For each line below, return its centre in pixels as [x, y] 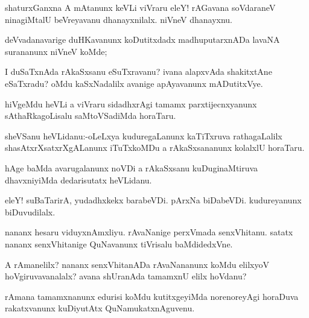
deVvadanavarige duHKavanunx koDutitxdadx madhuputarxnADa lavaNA [142, 40]
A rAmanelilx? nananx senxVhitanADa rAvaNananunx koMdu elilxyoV [137, 264]
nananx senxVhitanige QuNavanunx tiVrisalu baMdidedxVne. [119, 243]
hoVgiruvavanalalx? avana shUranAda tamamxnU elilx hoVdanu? [126, 276]
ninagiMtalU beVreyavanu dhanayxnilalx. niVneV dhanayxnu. [119, 19]
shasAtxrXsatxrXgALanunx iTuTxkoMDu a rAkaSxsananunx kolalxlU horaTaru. [155, 148]
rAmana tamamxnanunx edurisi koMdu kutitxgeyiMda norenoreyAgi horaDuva [152, 296]
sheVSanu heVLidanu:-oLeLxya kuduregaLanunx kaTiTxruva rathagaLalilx [144, 135]
